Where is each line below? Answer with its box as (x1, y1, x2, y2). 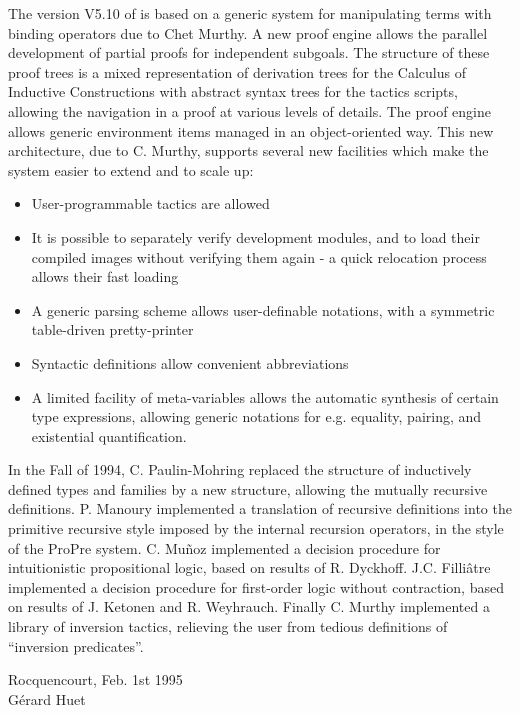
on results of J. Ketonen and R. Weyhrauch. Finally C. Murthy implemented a (8, 596, 490, 617)
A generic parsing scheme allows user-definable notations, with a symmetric (31, 299, 495, 320)
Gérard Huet (8, 688, 86, 709)
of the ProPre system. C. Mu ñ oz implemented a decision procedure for (8, 537, 441, 558)
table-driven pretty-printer (31, 319, 194, 340)
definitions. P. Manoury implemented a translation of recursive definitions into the (8, 498, 512, 519)
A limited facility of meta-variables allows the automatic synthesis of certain (31, 386, 499, 407)
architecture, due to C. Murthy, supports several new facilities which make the (8, 140, 489, 161)
